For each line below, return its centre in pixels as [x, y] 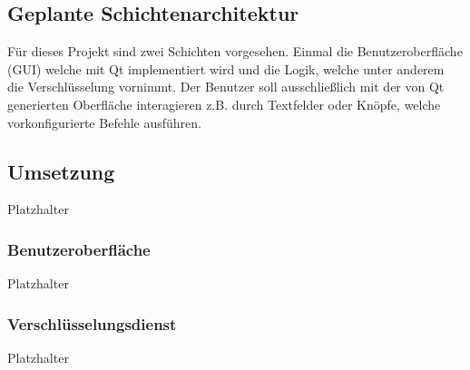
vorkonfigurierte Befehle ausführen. [104, 122]
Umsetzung [61, 171]
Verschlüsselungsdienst [92, 323]
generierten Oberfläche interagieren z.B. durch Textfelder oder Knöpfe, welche [224, 104]
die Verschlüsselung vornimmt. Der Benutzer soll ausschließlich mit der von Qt [226, 87]
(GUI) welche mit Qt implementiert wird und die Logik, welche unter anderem [226, 68]
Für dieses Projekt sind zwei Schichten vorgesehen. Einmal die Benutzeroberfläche [235, 51]
